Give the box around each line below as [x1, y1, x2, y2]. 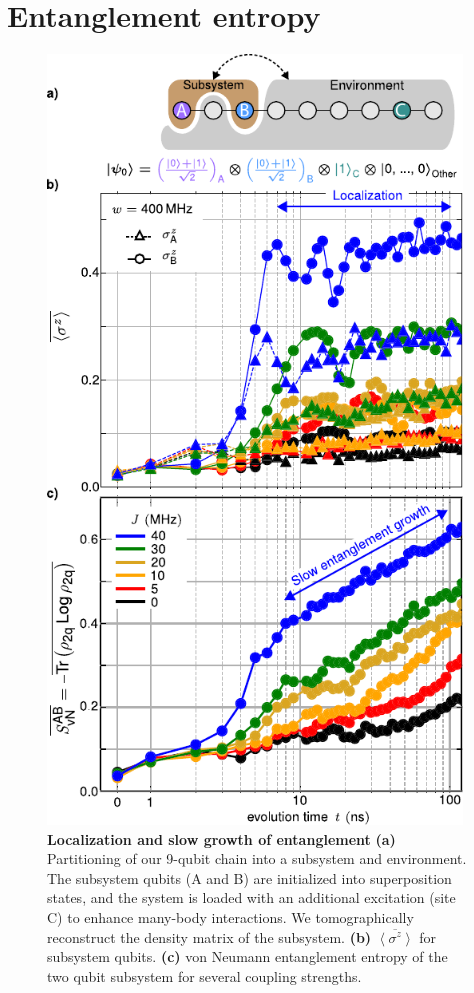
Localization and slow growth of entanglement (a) [47, 828, 396, 849]
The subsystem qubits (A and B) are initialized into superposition [47, 867, 452, 888]
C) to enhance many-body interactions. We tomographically [47, 906, 414, 927]
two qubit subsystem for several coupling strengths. [47, 965, 362, 986]
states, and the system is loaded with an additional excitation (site [47, 887, 456, 908]
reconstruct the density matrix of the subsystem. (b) [47, 926, 372, 947]
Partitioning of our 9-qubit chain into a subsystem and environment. [47, 848, 467, 869]
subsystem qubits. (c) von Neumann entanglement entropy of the [47, 946, 448, 967]
